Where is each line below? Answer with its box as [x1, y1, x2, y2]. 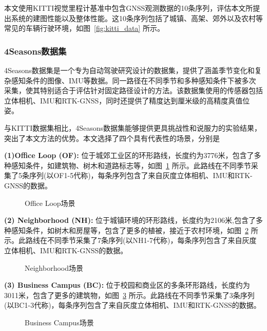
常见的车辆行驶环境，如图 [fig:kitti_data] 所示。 [4, 23, 164, 33]
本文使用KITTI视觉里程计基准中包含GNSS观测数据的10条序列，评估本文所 [4, 3, 253, 13]
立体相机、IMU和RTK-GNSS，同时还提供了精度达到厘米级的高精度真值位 [4, 95, 250, 106]
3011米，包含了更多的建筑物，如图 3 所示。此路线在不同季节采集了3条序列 [4, 289, 255, 300]
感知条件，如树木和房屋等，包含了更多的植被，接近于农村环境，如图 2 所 [11, 224, 258, 235]
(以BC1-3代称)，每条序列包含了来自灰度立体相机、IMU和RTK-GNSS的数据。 [4, 300, 261, 310]
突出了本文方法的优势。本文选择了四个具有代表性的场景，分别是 [4, 132, 220, 143]
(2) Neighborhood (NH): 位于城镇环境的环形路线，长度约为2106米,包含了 [4, 215, 256, 225]
